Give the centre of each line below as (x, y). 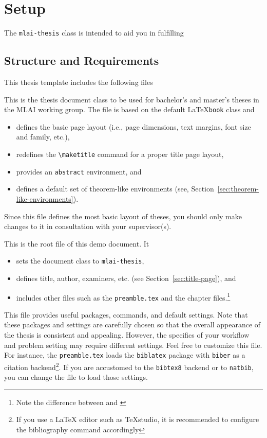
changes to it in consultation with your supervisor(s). (88, 226)
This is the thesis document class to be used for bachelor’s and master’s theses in (132, 99)
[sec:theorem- (238, 189)
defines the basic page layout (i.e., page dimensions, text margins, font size (133, 126)
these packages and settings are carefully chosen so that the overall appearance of (132, 325)
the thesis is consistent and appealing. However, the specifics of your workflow (127, 335)
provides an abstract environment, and (79, 171)
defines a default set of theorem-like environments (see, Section (115, 189)
